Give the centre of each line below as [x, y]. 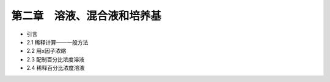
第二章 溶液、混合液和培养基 [86, 16]
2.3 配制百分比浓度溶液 [56, 59]
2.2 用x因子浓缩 [46, 51]
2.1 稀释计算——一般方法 [57, 42]
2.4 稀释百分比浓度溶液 [56, 68]
